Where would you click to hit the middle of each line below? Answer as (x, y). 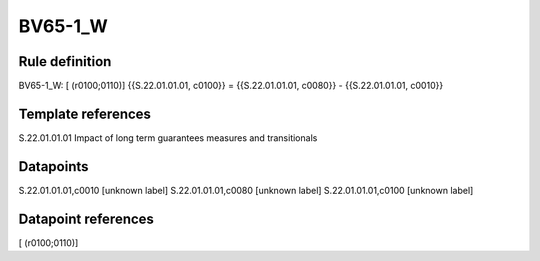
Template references (85, 113)
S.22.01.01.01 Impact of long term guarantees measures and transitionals (168, 137)
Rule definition (65, 61)
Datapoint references (86, 218)
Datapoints (53, 166)
